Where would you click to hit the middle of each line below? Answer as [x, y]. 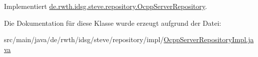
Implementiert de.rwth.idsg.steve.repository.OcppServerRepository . [106, 6]
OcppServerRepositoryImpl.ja [209, 39]
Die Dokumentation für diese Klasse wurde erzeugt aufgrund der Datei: [113, 23]
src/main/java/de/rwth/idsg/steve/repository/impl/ [84, 39]
